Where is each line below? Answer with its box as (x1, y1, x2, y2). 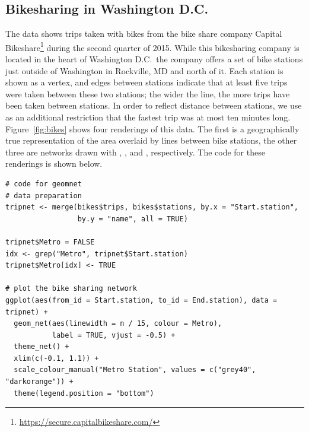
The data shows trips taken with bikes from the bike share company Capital (5, 27, 282, 40)
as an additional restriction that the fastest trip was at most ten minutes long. (5, 111, 291, 123)
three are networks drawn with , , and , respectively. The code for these (5, 145, 265, 158)
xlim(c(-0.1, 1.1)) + (14, 354, 99, 363)
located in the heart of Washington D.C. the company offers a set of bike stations (5, 53, 303, 65)
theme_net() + (14, 342, 69, 351)
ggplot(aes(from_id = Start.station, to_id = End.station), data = (5, 296, 278, 304)
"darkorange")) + (5, 377, 74, 386)
